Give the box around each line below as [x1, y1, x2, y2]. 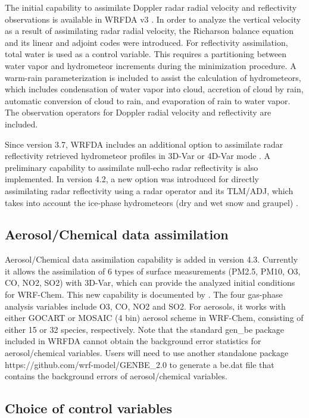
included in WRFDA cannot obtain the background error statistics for [5, 335, 261, 347]
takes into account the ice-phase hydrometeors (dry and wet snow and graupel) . [5, 196, 298, 208]
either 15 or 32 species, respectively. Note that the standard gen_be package [5, 323, 285, 335]
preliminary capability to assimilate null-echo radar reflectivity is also [5, 161, 258, 173]
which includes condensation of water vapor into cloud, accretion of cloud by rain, [5, 83, 304, 95]
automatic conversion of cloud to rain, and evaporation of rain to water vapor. [5, 94, 291, 107]
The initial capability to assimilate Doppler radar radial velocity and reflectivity [5, 1, 297, 13]
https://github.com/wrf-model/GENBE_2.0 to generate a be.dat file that [5, 358, 274, 370]
